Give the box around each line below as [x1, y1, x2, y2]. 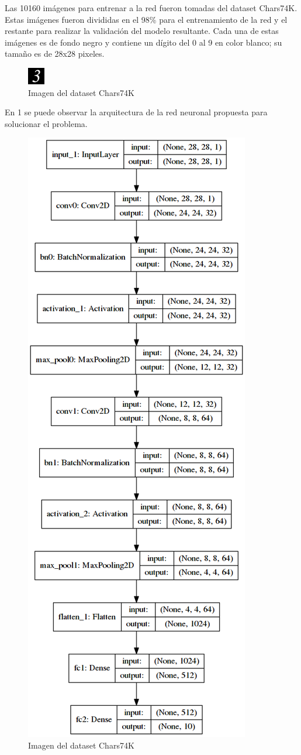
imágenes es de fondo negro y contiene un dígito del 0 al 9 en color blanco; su [5, 36, 282, 48]
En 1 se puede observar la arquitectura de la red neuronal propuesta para [5, 106, 268, 118]
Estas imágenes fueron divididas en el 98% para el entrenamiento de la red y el [5, 13, 288, 25]
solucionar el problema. [5, 117, 88, 129]
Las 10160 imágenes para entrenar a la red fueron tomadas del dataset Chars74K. [5, 2, 297, 13]
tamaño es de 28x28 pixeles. [5, 47, 105, 60]
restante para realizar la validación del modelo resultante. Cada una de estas [5, 25, 279, 37]
